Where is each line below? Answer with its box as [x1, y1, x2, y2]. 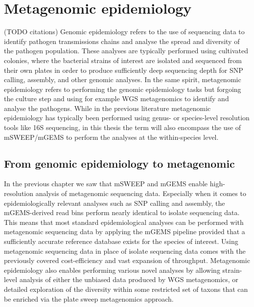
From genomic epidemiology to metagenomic [4, 155, 235, 171]
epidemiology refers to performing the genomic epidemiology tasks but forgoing [4, 84, 241, 94]
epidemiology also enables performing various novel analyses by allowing [4, 264, 220, 275]
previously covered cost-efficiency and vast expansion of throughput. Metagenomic [4, 255, 250, 265]
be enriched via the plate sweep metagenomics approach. [4, 293, 174, 304]
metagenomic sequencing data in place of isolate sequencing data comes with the [4, 245, 246, 256]
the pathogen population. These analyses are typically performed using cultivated [4, 45, 249, 56]
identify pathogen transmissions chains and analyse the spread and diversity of [4, 36, 240, 46]
